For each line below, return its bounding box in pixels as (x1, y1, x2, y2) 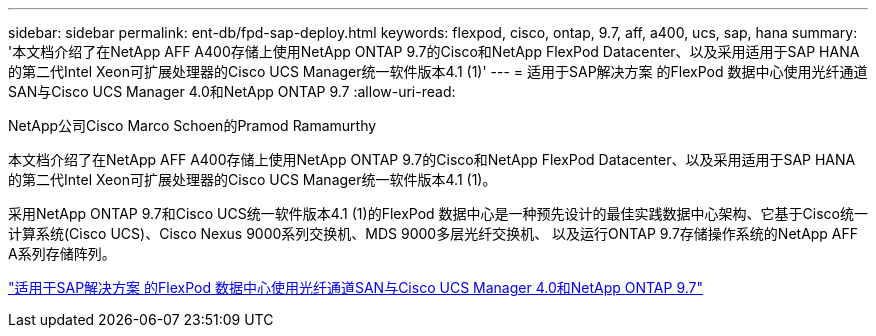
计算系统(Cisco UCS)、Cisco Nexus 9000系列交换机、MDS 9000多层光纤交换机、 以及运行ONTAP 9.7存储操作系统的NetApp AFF (8, 225, 859, 242)
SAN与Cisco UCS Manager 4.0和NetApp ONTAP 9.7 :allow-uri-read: (8, 83, 456, 100)
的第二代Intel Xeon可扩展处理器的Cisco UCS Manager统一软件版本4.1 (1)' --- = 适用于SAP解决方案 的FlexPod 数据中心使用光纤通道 (8, 63, 868, 80)
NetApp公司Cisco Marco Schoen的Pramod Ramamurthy (8, 117, 377, 134)
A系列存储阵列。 (8, 245, 116, 262)
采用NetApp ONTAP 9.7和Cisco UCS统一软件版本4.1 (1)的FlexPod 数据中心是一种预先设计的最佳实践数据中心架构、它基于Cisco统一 (8, 205, 868, 222)
